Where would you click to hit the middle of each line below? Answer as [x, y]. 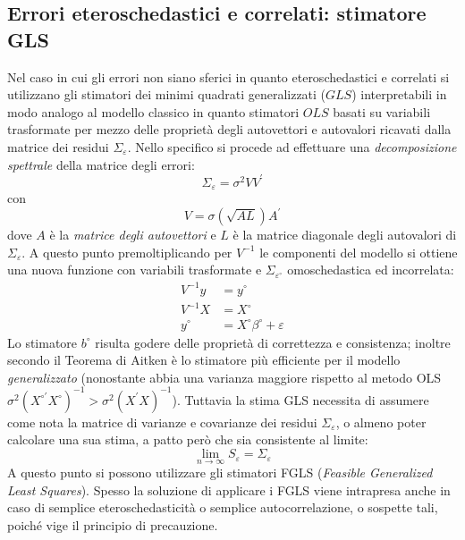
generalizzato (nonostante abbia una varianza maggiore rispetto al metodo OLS [224, 377]
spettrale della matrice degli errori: [101, 164]
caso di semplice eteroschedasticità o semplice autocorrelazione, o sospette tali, [223, 507]
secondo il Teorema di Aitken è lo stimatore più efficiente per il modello [204, 360]
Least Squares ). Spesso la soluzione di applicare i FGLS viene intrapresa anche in [229, 489]
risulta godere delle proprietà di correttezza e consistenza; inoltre [273, 342]
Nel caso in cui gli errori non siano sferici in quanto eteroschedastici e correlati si [228, 76]
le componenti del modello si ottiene [359, 252]
